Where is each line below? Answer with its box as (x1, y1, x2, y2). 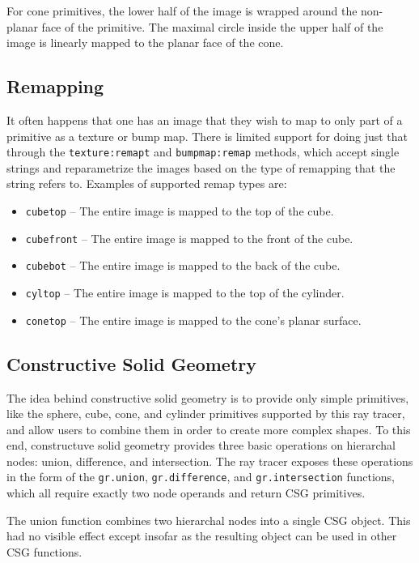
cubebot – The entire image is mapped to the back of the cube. (25, 257, 341, 274)
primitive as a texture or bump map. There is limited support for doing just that (6, 127, 408, 144)
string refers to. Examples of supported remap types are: (6, 175, 287, 192)
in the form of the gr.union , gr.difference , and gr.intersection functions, (6, 468, 395, 485)
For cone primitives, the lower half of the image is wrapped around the (6, 2, 358, 19)
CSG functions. (6, 543, 83, 560)
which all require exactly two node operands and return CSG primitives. (6, 484, 366, 501)
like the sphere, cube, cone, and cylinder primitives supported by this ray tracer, (6, 405, 405, 422)
